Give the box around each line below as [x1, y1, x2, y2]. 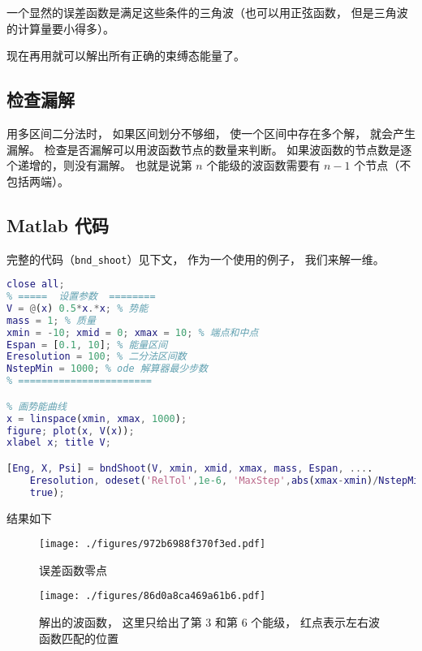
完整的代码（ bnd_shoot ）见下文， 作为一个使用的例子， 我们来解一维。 [6, 250, 385, 267]
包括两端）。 [6, 172, 69, 189]
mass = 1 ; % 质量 [6, 314, 96, 326]
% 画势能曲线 [6, 400, 67, 412]
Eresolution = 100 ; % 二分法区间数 [6, 351, 187, 363]
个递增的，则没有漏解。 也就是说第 [6, 157, 192, 174]
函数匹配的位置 [39, 629, 118, 646]
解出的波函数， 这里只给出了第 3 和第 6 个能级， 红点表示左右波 [39, 614, 380, 631]
